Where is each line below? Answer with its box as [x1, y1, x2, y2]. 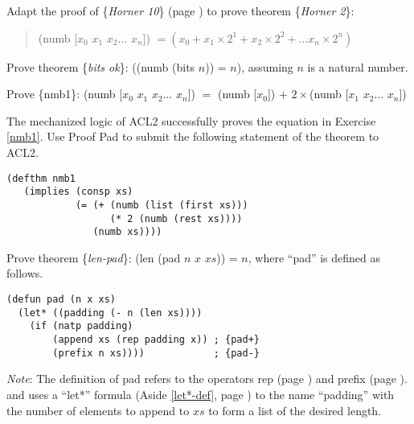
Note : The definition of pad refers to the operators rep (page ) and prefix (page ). [6, 370, 408, 387]
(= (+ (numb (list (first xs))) [75, 199, 248, 211]
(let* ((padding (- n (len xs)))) [18, 307, 203, 319]
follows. [6, 265, 43, 282]
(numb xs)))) [92, 226, 162, 238]
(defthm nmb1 [6, 172, 76, 184]
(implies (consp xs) [23, 186, 133, 198]
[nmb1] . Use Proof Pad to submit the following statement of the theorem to [6, 128, 379, 145]
